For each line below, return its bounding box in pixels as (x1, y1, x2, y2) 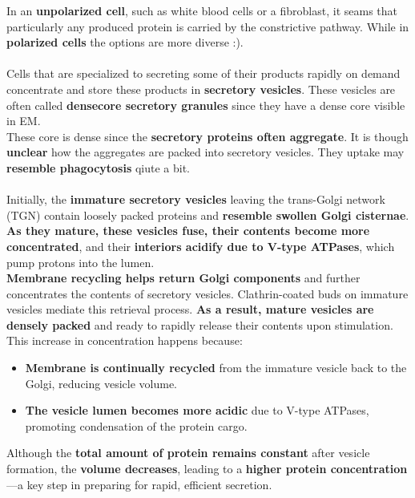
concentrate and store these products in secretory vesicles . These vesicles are (6, 80, 396, 97)
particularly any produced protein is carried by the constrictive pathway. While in (6, 18, 409, 34)
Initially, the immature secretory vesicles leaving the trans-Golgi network (6, 191, 385, 208)
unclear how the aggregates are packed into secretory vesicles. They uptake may (6, 144, 405, 160)
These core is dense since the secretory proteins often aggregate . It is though (6, 128, 409, 144)
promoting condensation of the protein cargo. (25, 417, 248, 434)
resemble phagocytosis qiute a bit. (6, 159, 191, 176)
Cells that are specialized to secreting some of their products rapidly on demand (6, 65, 401, 82)
